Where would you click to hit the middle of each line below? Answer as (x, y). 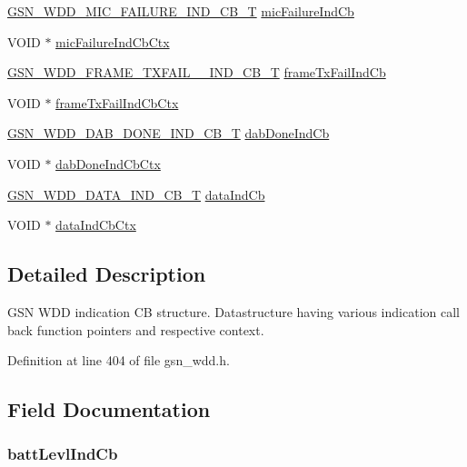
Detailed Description (107, 274)
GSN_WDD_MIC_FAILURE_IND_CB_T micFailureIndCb (181, 11)
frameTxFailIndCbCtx (117, 102)
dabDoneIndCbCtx (108, 163)
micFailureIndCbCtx (113, 41)
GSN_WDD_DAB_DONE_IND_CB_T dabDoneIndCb (169, 133)
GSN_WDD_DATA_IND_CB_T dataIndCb (136, 194)
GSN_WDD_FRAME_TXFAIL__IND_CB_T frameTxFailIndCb (197, 72)
